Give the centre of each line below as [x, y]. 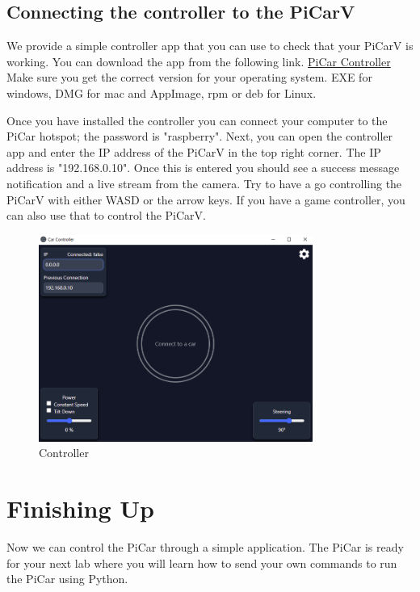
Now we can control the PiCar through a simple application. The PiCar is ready [205, 547]
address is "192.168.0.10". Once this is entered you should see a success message [203, 168]
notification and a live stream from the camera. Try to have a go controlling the [204, 183]
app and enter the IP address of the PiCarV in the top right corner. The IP [194, 151]
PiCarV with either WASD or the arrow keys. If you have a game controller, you [206, 199]
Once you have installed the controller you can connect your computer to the [197, 120]
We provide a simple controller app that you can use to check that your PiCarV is [210, 46]
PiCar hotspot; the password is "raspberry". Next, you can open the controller [200, 136]
